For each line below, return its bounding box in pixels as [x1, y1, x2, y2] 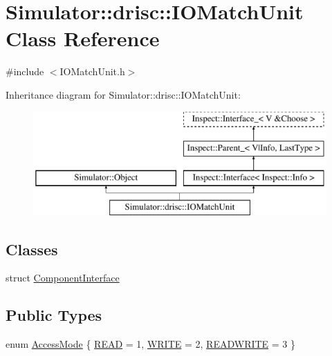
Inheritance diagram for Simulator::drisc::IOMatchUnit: [6, 87, 241, 101]
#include [6, 64, 44, 79]
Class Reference [6, 24, 160, 52]
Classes [6, 238, 58, 259]
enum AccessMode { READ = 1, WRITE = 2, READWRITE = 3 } [6, 337, 296, 351]
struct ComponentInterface [6, 270, 120, 285]
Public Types [6, 304, 102, 326]
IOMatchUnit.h [59, 64, 125, 79]
